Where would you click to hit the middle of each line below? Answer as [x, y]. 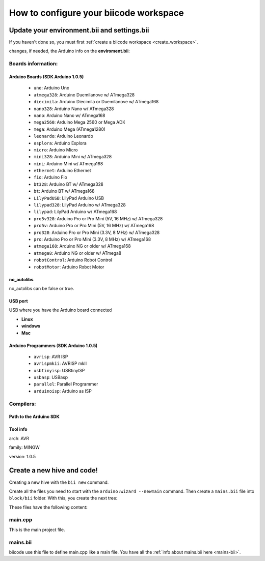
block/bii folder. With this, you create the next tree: [63, 498]
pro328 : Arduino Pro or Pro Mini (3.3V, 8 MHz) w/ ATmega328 [97, 232]
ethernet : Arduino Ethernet [62, 171]
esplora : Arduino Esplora [60, 143]
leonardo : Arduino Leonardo [63, 136]
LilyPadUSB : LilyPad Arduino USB [69, 198]
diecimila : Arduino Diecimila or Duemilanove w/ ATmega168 [96, 102]
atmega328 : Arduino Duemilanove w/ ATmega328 [84, 95]
